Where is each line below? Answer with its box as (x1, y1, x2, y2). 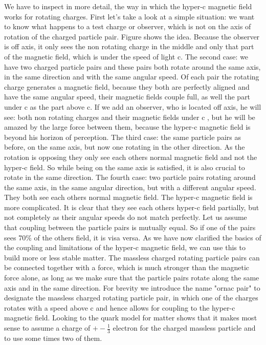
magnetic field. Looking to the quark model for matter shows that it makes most (4, 312, 257, 323)
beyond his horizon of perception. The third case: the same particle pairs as (4, 131, 241, 142)
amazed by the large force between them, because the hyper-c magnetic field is (4, 121, 251, 132)
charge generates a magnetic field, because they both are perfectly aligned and (4, 81, 250, 92)
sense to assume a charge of (4, 322, 91, 333)
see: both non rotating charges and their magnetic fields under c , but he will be (4, 111, 255, 122)
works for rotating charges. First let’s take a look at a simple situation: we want (4, 11, 255, 22)
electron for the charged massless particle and (113, 322, 256, 333)
